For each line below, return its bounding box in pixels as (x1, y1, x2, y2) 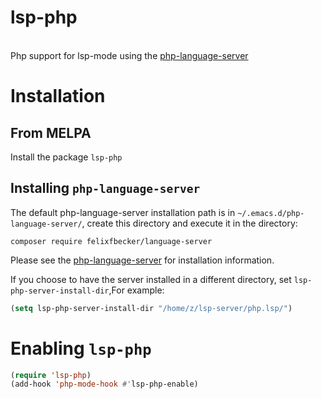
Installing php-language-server (10, 180, 201, 197)
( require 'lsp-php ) (10, 370, 92, 380)
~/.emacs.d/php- (237, 208, 305, 218)
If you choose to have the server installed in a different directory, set (10, 273, 292, 285)
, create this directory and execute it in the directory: (81, 217, 298, 229)
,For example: (108, 284, 165, 296)
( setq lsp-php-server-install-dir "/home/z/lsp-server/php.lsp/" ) (10, 303, 293, 313)
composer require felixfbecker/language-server (10, 236, 213, 246)
